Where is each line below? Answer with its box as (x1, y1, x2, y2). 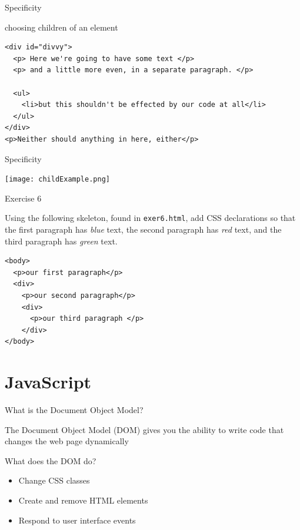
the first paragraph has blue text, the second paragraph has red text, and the (5, 223, 282, 236)
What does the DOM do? (5, 454, 96, 467)
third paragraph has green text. (5, 234, 118, 247)
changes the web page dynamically (5, 435, 129, 447)
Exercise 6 (5, 192, 42, 204)
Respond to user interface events (18, 514, 136, 526)
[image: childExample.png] (5, 175, 110, 184)
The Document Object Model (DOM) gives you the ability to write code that (5, 423, 284, 435)
